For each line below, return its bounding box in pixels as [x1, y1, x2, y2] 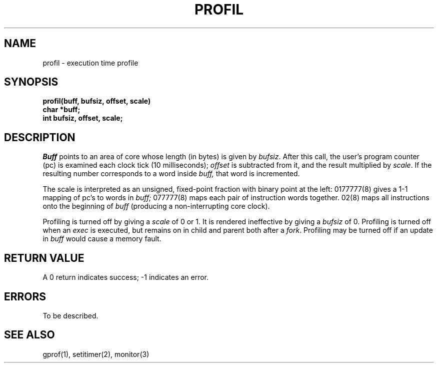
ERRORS [4, 290, 46, 303]
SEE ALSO [4, 328, 55, 341]
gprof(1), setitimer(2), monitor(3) [42, 349, 149, 358]
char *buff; [42, 105, 80, 114]
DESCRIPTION [4, 131, 75, 144]
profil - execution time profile [42, 58, 138, 67]
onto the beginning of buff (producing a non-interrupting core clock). [42, 202, 270, 211]
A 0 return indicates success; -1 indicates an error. [42, 273, 209, 282]
